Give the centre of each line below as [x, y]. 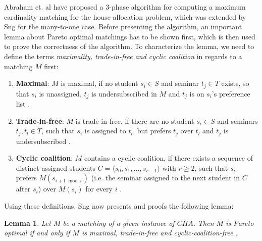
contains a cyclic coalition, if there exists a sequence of [169, 158]
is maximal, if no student [99, 83]
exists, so [235, 83]
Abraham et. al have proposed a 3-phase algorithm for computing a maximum [125, 7]
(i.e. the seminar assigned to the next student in [166, 178]
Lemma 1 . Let [28, 223]
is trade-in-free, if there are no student [135, 121]
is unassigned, [60, 93]
